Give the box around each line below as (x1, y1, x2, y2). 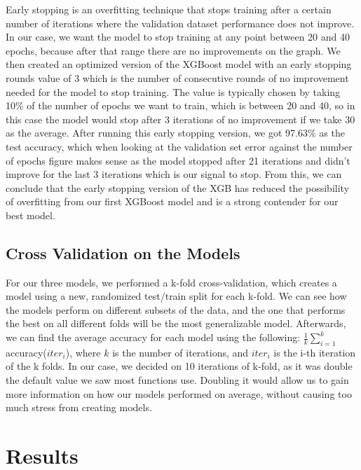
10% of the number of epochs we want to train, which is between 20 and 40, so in (6, 98, 355, 113)
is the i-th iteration (273, 345, 356, 359)
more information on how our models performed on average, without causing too (6, 386, 352, 401)
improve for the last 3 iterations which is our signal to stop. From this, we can (6, 167, 342, 181)
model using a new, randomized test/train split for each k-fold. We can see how (6, 289, 347, 303)
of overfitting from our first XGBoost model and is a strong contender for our (6, 194, 339, 209)
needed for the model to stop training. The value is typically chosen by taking (6, 84, 341, 99)
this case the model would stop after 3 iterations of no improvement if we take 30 (6, 111, 355, 126)
